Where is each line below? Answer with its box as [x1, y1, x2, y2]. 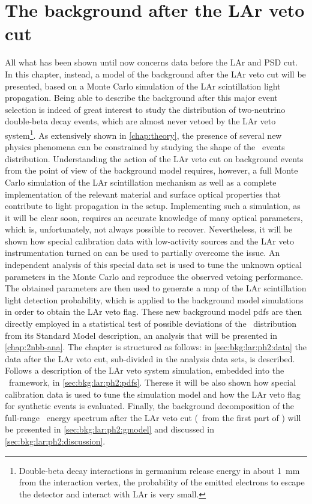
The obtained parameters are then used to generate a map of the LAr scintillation [5, 282, 307, 294]
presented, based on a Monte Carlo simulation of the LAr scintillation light [5, 79, 281, 92]
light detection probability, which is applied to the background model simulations [5, 293, 304, 306]
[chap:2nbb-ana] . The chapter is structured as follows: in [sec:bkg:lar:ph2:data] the [5, 341, 307, 353]
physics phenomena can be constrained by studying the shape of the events [5, 141, 285, 153]
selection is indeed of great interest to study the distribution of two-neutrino [5, 103, 286, 115]
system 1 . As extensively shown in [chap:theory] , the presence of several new [5, 127, 282, 141]
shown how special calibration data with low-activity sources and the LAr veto [5, 234, 295, 247]
